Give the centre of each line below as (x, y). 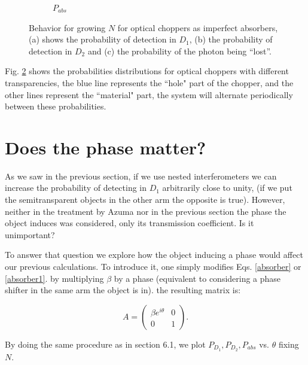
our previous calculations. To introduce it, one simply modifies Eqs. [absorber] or (153, 267)
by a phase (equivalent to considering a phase (197, 278)
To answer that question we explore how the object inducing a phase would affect (154, 255)
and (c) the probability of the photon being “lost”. (179, 51)
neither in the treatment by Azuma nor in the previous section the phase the (146, 211)
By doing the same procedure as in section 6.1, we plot (105, 344)
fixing (289, 344)
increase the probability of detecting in (76, 188)
